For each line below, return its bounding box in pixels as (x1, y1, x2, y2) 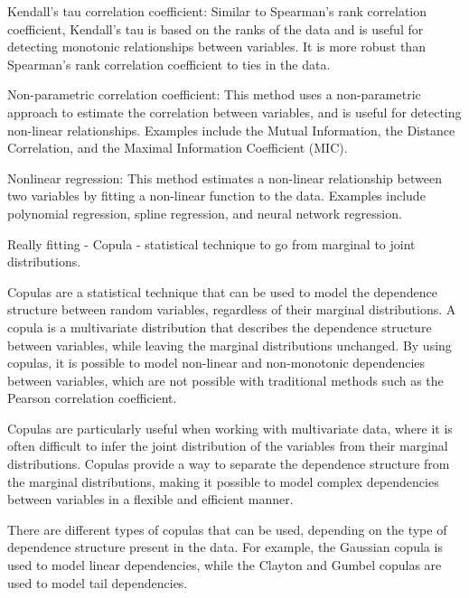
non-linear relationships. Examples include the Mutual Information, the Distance (7, 120, 455, 139)
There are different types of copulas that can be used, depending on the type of (7, 519, 447, 538)
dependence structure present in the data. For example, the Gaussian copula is (7, 537, 443, 556)
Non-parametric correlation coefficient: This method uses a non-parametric (7, 85, 421, 104)
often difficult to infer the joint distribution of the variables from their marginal (7, 436, 448, 455)
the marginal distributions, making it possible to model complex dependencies (7, 472, 439, 491)
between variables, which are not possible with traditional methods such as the (7, 370, 444, 389)
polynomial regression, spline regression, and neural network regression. (7, 203, 402, 222)
